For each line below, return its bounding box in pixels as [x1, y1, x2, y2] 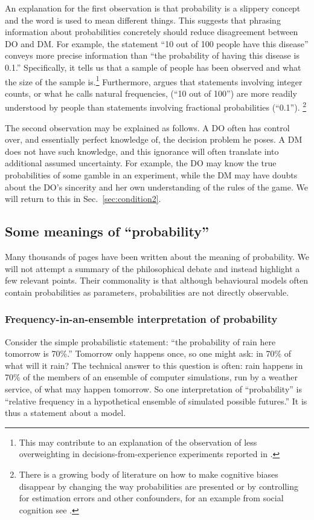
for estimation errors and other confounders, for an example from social [19, 492, 284, 504]
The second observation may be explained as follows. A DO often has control [5, 121, 290, 134]
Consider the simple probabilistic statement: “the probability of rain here [5, 335, 276, 348]
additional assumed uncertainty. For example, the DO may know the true [5, 157, 277, 169]
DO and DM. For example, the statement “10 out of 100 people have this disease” [5, 37, 309, 50]
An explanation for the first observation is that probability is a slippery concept [5, 2, 301, 14]
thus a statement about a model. [5, 406, 126, 419]
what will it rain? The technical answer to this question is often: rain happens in [5, 359, 303, 371]
